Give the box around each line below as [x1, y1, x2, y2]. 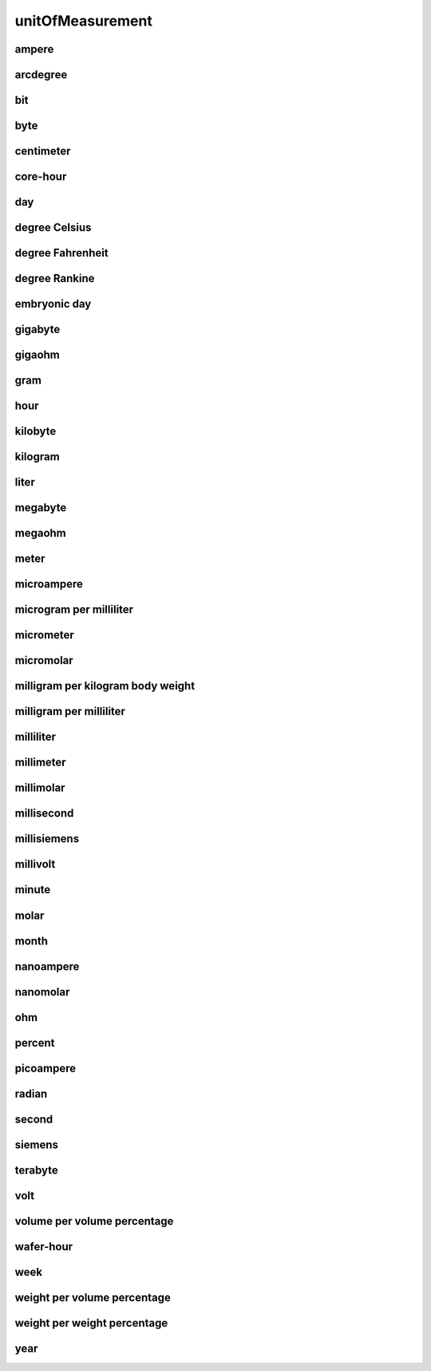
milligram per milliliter [14, 705, 125, 718]
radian [14, 1087, 48, 1100]
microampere [14, 578, 83, 591]
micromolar [14, 654, 73, 667]
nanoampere [14, 960, 80, 973]
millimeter [14, 756, 67, 769]
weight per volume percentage [14, 1290, 172, 1304]
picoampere [14, 1061, 77, 1075]
